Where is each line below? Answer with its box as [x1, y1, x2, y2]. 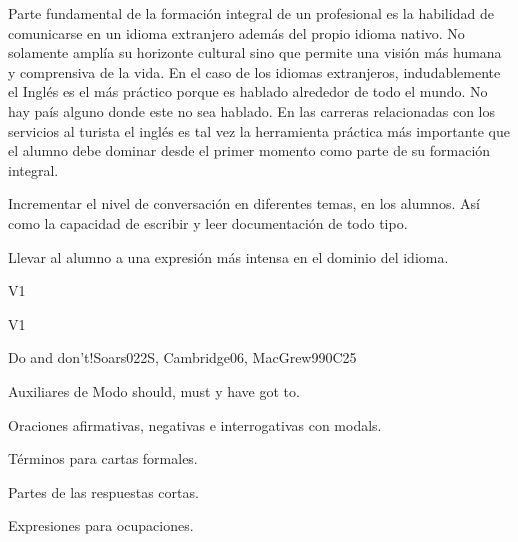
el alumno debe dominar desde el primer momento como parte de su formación [8, 140, 491, 161]
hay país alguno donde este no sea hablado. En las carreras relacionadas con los [8, 100, 495, 121]
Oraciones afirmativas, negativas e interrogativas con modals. [8, 414, 382, 435]
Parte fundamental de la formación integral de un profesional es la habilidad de [8, 3, 494, 23]
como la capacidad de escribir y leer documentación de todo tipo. [8, 212, 408, 233]
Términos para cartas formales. [8, 448, 198, 469]
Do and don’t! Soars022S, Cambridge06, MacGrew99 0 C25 [8, 347, 357, 368]
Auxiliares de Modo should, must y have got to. [8, 380, 300, 401]
